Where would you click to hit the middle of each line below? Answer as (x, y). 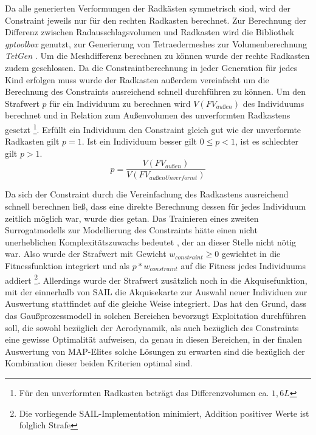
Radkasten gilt (32, 141)
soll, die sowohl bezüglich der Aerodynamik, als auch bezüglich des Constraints (152, 327)
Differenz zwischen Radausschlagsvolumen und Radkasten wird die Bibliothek (150, 32)
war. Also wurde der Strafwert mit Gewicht (86, 254)
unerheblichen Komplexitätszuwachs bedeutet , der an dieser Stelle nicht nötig (151, 241)
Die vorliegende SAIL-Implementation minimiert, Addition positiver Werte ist (164, 413)
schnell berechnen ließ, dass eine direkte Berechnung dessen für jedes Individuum (156, 206)
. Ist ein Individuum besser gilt (139, 141)
